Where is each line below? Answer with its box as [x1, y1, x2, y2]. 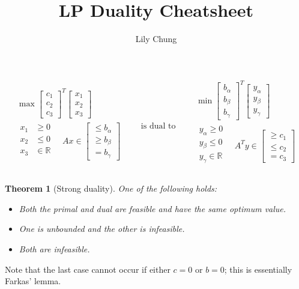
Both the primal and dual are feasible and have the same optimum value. [19, 202, 286, 214]
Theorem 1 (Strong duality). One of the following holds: [5, 182, 217, 195]
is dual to [140, 122, 176, 130]
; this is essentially [224, 263, 292, 275]
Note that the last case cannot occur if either [5, 263, 171, 275]
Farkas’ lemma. [5, 275, 61, 287]
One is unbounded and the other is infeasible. [19, 222, 185, 235]
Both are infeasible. [19, 243, 90, 255]
